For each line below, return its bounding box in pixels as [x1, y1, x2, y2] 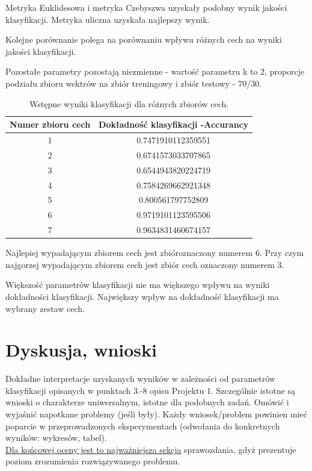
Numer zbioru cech [10, 118, 91, 131]
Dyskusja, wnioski [5, 337, 157, 362]
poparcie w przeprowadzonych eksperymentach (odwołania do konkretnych [5, 419, 280, 432]
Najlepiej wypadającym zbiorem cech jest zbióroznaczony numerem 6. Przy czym [5, 246, 304, 259]
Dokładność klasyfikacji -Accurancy [99, 118, 249, 131]
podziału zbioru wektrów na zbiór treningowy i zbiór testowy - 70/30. [5, 76, 262, 89]
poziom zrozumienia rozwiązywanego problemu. [5, 455, 180, 467]
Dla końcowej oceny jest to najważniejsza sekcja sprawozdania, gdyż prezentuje [5, 443, 296, 455]
